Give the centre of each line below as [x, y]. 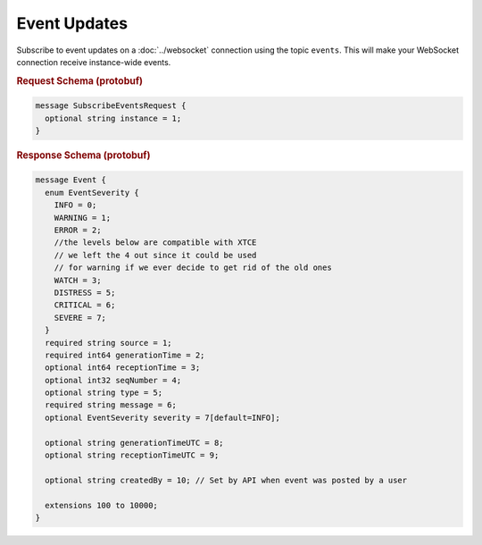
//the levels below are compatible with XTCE [155, 243]
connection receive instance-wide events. [94, 62]
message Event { [71, 180]
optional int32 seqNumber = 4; [113, 380]
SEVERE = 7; [80, 318]
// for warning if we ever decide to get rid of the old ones [193, 268]
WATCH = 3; [78, 280]
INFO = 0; [75, 205]
